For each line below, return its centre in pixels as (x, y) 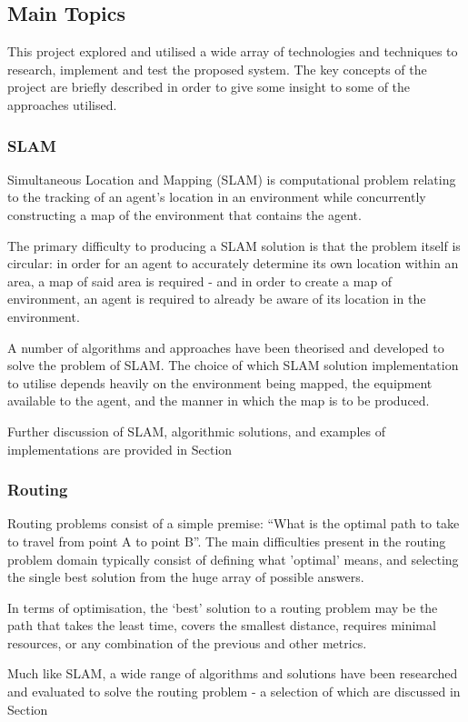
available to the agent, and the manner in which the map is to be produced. (219, 401)
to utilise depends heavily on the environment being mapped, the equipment (220, 382)
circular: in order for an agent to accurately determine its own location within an (233, 263)
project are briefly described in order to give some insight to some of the (209, 87)
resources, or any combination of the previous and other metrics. (187, 642)
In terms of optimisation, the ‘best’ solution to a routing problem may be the (223, 607)
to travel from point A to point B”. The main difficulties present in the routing (227, 541)
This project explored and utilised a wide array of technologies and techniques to (233, 51)
